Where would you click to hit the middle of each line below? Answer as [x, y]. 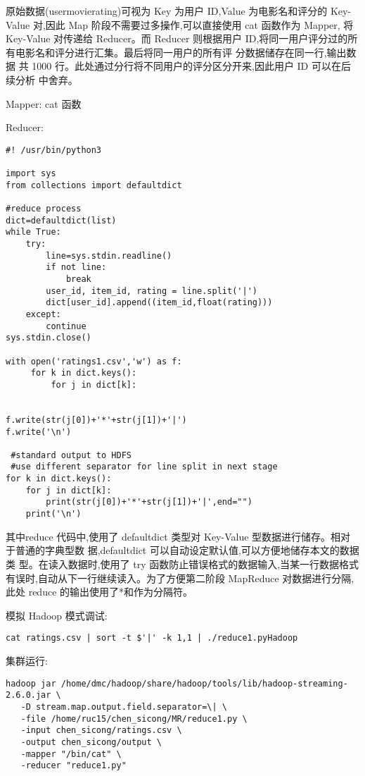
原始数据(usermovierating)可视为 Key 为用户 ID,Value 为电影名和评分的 [167, 11]
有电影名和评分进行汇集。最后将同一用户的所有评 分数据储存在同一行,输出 [176, 52]
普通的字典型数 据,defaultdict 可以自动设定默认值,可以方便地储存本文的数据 [187, 550]
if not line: [76, 267]
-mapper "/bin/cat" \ [71, 754]
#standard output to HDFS [71, 455]
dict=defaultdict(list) [61, 220]
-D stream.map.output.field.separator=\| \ [124, 707]
